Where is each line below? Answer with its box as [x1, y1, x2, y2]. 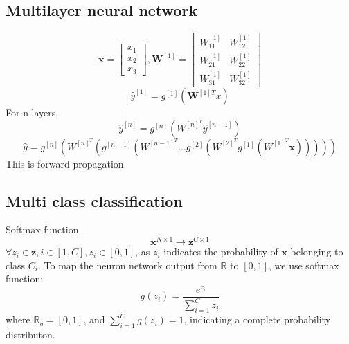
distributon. [6, 327, 55, 341]
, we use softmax [269, 257, 339, 272]
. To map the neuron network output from [38, 257, 217, 272]
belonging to [290, 244, 343, 259]
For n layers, [6, 105, 59, 120]
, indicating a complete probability [184, 312, 331, 327]
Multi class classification [6, 190, 183, 211]
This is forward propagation [6, 156, 124, 170]
